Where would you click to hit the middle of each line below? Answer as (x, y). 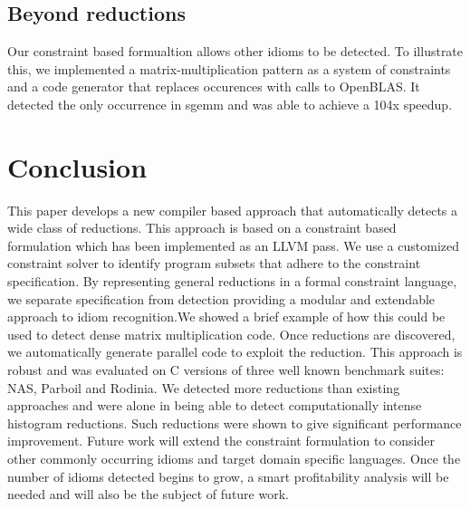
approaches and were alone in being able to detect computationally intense (215, 405)
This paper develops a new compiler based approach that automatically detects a (233, 210)
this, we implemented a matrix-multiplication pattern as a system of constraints (229, 68)
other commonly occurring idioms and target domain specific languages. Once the (234, 459)
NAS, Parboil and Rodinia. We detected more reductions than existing (204, 387)
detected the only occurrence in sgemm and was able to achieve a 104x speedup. (230, 104)
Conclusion (77, 166)
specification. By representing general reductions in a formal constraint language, (232, 281)
